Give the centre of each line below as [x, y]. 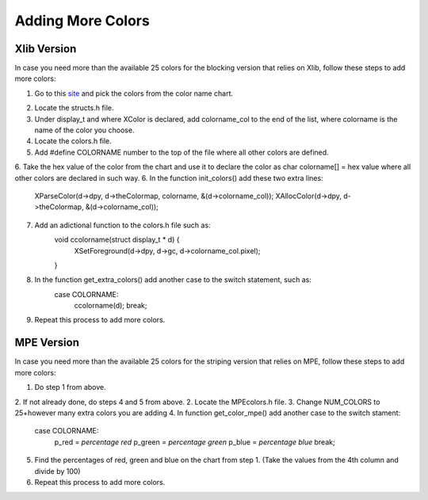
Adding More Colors [82, 21]
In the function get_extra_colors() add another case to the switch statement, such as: [173, 280]
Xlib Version [46, 49]
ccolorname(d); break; [111, 306]
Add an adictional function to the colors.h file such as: [122, 225]
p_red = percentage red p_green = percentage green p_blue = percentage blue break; [195, 442]
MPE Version [47, 343]
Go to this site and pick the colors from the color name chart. [134, 93]
